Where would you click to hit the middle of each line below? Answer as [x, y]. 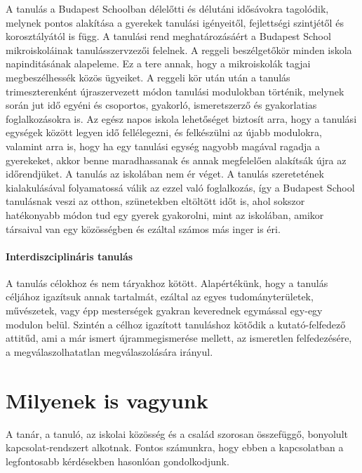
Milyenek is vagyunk [107, 400]
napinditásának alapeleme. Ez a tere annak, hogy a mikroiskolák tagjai [158, 64]
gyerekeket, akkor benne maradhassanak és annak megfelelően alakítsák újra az [176, 160]
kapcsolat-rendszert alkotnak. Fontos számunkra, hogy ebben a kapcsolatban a [175, 447]
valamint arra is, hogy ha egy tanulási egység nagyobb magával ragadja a [163, 146]
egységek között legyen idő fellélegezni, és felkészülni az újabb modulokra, [164, 132]
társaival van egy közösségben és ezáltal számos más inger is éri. [143, 228]
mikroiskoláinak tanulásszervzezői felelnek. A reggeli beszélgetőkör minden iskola [179, 49]
